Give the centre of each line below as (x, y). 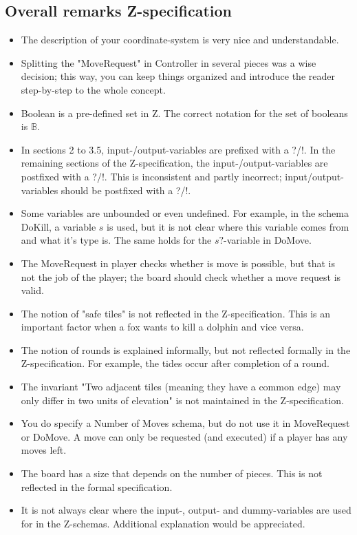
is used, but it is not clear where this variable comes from (228, 226)
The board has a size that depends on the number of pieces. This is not (172, 473)
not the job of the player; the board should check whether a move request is (181, 276)
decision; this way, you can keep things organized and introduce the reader (178, 76)
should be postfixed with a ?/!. (126, 190)
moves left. (44, 450)
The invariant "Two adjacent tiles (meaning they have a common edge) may (181, 387)
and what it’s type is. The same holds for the (116, 240)
